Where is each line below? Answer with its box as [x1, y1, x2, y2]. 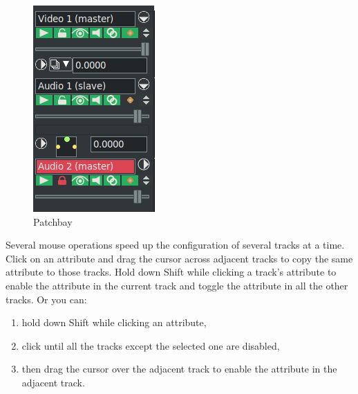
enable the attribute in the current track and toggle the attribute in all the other [6, 278, 348, 292]
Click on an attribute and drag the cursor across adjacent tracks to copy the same [6, 251, 353, 265]
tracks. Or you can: [6, 292, 87, 306]
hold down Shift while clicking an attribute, [21, 315, 207, 330]
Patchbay [33, 214, 73, 229]
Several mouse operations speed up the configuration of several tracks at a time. [6, 238, 345, 252]
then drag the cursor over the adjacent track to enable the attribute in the [21, 361, 337, 376]
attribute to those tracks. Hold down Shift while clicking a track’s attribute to [6, 265, 337, 279]
